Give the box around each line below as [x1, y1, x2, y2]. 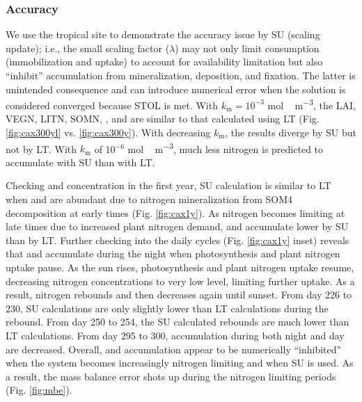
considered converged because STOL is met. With [6, 97, 218, 112]
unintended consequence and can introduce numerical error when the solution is [6, 81, 346, 96]
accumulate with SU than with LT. [6, 154, 155, 169]
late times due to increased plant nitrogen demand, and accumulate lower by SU [6, 219, 349, 234]
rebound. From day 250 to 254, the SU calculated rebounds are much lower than [6, 314, 349, 329]
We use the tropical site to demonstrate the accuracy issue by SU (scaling [6, 27, 320, 42]
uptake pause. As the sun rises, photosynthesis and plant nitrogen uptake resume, [6, 260, 354, 275]
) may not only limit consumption [175, 40, 320, 55]
